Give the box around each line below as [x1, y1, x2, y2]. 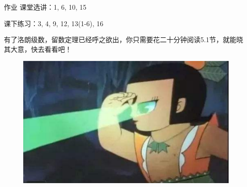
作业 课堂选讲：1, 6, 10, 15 [4, 2, 87, 12]
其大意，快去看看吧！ [4, 44, 72, 54]
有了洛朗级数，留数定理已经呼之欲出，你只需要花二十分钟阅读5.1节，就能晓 [4, 34, 243, 45]
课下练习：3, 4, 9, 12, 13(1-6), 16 [4, 18, 104, 28]
